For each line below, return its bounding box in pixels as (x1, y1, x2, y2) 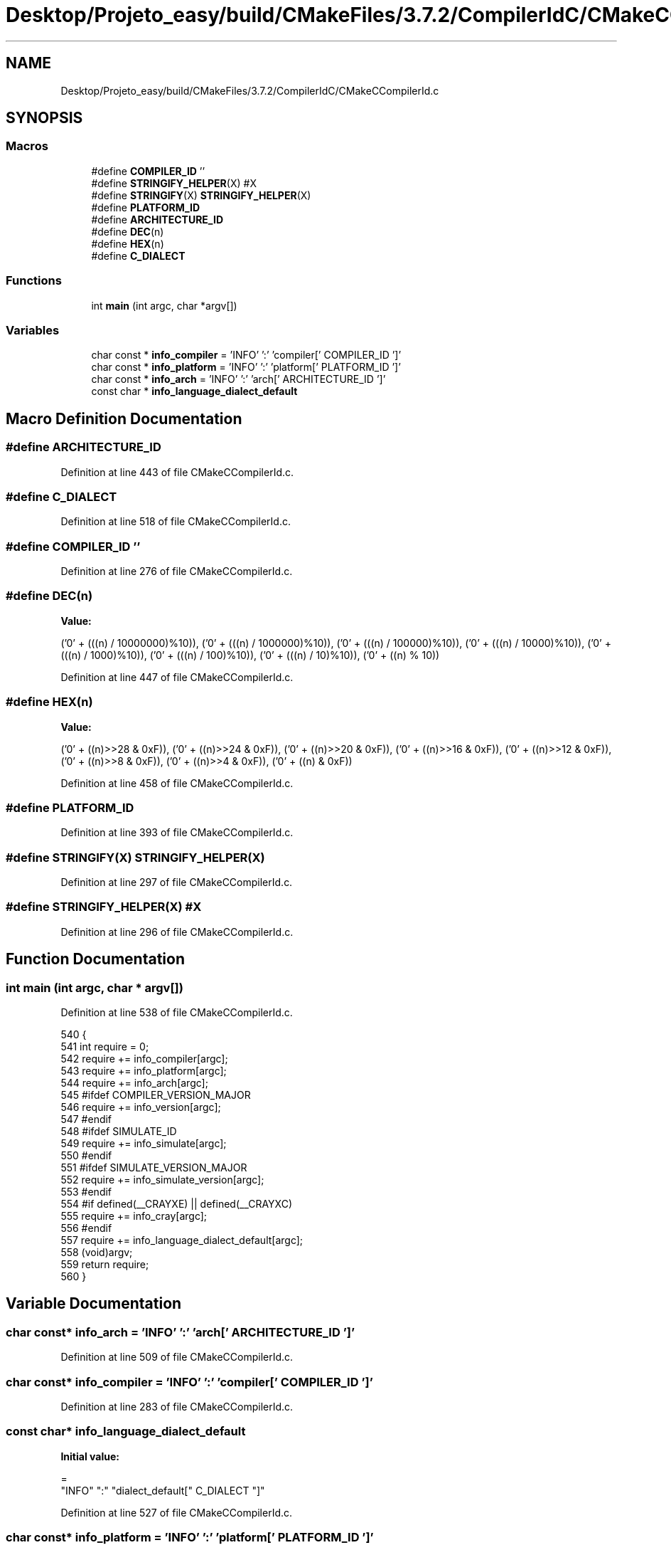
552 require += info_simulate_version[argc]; (60, 1174, 264, 1186)
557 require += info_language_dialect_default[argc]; (60, 1234, 304, 1246)
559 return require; (60, 1258, 149, 1270)
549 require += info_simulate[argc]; (60, 1137, 227, 1149)
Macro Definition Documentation (6, 409, 242, 428)
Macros (6, 139, 48, 154)
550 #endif (60, 1149, 112, 1161)
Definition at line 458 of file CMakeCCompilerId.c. (60, 776, 294, 789)
